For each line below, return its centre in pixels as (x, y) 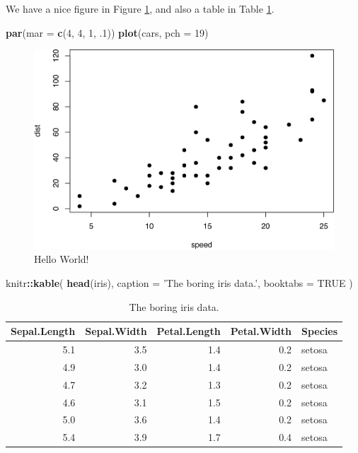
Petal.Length (189, 331)
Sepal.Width (116, 331)
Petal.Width (261, 331)
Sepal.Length (43, 331)
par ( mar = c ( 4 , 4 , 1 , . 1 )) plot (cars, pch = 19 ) (107, 32)
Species (320, 331)
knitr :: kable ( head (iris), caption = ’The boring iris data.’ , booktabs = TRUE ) (179, 283)
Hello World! (62, 259)
